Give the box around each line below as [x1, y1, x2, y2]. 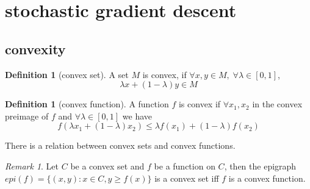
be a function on [154, 159, 215, 172]
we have [122, 109, 153, 122]
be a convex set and [70, 159, 145, 172]
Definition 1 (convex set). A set [5, 68, 129, 80]
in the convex [252, 98, 303, 110]
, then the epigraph [224, 159, 297, 172]
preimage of [5, 109, 49, 122]
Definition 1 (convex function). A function [5, 98, 169, 110]
